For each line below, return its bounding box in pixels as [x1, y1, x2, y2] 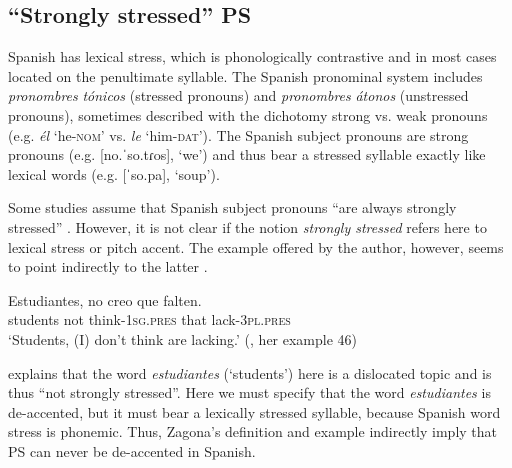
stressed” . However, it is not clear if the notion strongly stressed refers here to [8, 216, 487, 237]
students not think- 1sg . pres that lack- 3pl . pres [8, 309, 291, 330]
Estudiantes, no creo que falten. [8, 289, 202, 310]
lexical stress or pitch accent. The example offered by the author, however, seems [8, 236, 504, 257]
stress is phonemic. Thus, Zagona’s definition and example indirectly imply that [8, 421, 498, 442]
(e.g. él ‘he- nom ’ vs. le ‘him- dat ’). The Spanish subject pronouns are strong [8, 124, 469, 145]
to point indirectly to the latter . [8, 256, 208, 277]
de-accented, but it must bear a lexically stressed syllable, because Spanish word [8, 401, 501, 422]
